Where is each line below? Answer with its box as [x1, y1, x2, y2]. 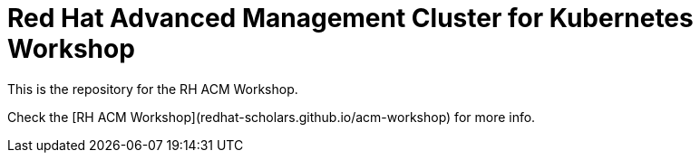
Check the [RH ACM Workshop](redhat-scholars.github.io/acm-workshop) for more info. [7, 108, 536, 125]
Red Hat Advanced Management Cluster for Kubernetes [7, 3, 694, 33]
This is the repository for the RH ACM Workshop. [7, 80, 298, 97]
